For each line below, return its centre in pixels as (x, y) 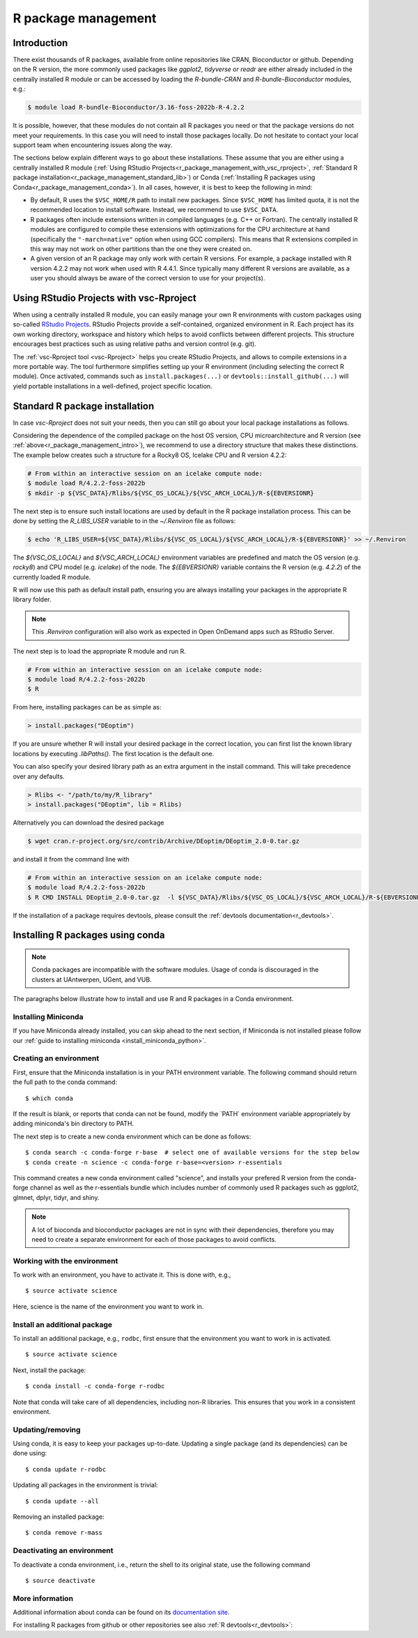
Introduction (40, 43)
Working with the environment (65, 1261)
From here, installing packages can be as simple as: (87, 707)
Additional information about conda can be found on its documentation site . (121, 1612)
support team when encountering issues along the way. (93, 145)
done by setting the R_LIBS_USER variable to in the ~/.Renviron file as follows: (124, 520)
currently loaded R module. (52, 577)
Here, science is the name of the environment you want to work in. (108, 1306)
